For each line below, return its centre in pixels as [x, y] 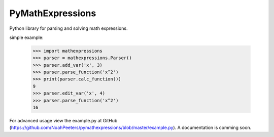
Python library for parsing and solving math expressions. [68, 28]
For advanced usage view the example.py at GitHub [63, 121]
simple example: [26, 37]
